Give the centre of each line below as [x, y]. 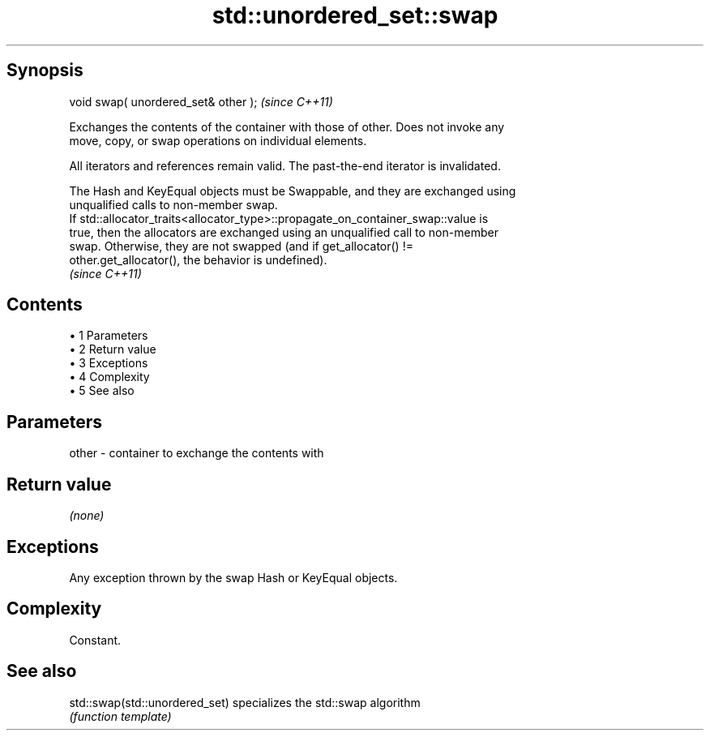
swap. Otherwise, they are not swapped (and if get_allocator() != [241, 246]
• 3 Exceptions [109, 363]
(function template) [120, 716]
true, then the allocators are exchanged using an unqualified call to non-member [284, 232]
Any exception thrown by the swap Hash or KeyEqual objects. [233, 577]
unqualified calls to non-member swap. [173, 204]
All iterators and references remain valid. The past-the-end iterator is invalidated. [285, 165]
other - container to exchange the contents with [197, 453]
